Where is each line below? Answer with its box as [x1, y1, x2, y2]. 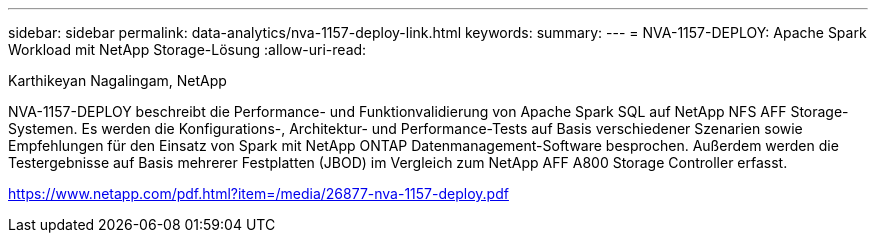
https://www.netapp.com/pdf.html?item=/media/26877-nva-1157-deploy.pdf [8, 185, 509, 202]
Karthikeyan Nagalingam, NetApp [8, 72, 227, 89]
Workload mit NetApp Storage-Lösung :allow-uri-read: [8, 41, 367, 58]
